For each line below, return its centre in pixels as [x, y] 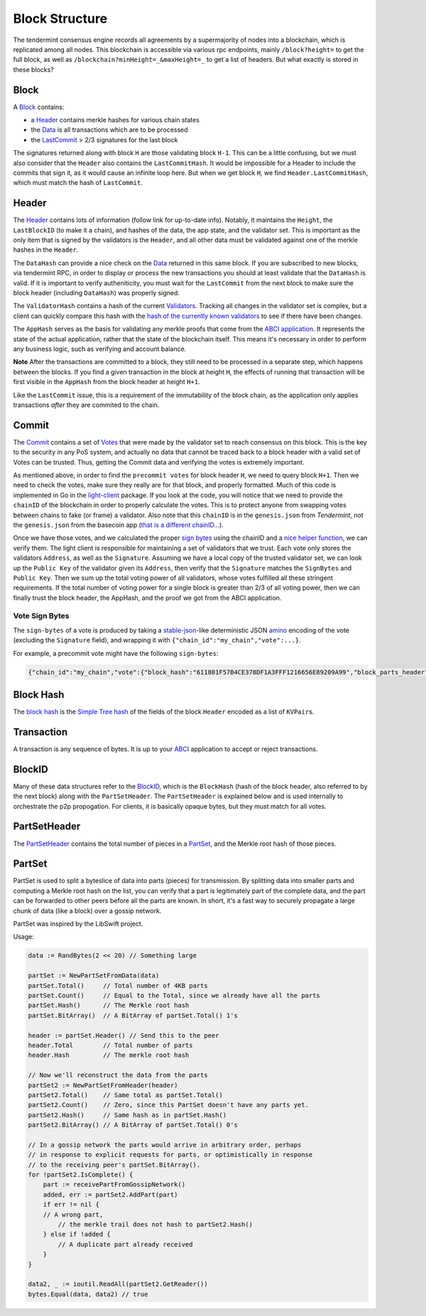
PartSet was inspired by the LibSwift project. [78, 924]
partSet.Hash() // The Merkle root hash [109, 1005]
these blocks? [34, 69]
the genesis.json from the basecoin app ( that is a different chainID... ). [118, 525]
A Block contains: [39, 107]
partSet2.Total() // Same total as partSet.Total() [125, 1095]
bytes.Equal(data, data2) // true [88, 1294]
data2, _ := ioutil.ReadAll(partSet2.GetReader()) [118, 1284]
